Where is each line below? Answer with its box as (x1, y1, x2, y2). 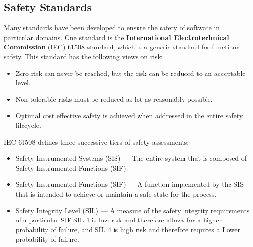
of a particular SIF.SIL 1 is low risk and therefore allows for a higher (15, 215, 222, 225)
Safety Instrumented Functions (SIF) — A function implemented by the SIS (15, 179, 244, 189)
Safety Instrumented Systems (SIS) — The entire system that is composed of (15, 153, 247, 163)
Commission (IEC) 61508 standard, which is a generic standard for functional (4, 42, 242, 52)
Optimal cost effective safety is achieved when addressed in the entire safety (15, 110, 243, 121)
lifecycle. (15, 120, 41, 130)
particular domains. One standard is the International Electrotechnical (4, 32, 229, 42)
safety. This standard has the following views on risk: (4, 51, 163, 61)
